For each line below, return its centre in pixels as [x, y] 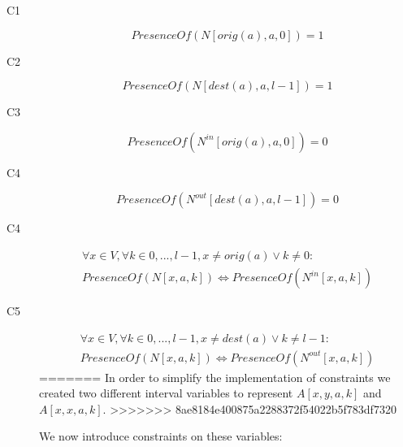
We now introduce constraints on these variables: [161, 436]
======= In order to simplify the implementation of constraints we [215, 377]
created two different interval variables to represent [166, 393]
